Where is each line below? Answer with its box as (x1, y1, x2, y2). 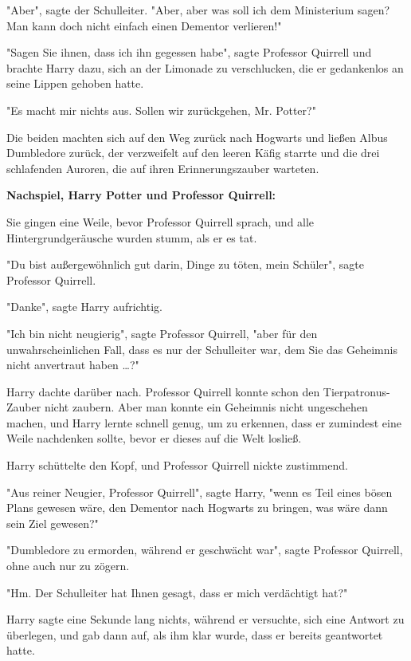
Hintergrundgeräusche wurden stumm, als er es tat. (6, 229, 257, 246)
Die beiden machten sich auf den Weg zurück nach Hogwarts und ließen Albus (6, 128, 388, 145)
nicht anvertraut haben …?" (6, 356, 139, 373)
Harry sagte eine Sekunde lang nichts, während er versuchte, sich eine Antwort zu (6, 611, 405, 628)
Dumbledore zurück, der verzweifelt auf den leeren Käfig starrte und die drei (6, 144, 380, 161)
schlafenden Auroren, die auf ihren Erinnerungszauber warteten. (6, 159, 319, 176)
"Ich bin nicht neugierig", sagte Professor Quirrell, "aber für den (6, 325, 318, 341)
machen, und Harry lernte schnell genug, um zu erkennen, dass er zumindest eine (6, 414, 401, 431)
